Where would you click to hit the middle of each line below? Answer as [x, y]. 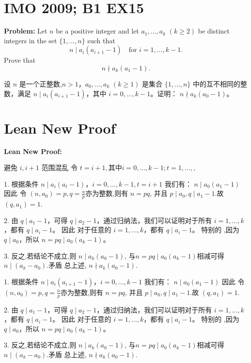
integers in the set [31, 40]
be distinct [214, 31]
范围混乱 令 [60, 167]
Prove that [20, 60]
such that [101, 40]
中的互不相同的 [216, 83]
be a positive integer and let [97, 31]
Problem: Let [26, 31]
